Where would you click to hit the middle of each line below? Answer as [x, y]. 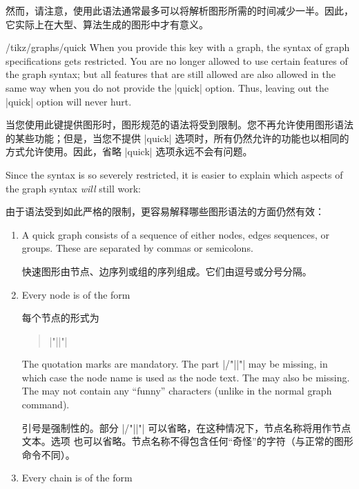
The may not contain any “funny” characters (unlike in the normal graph [177, 391]
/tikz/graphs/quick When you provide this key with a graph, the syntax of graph [178, 47]
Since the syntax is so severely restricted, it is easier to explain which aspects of [174, 174]
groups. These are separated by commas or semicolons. [137, 248]
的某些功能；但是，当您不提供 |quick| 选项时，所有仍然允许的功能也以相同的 [177, 138]
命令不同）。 [48, 454]
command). [46, 405]
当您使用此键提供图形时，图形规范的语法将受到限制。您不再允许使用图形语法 [179, 124]
